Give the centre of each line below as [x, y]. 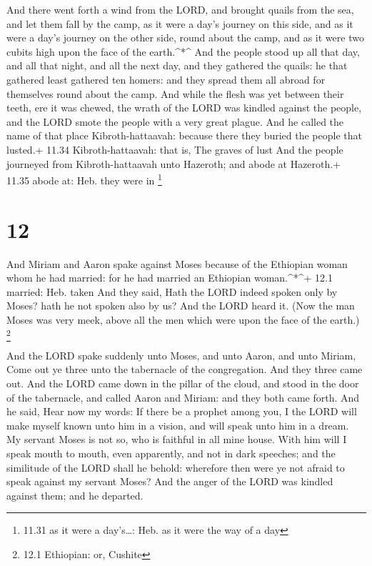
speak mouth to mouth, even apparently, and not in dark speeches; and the [171, 453]
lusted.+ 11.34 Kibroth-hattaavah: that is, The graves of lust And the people [175, 149]
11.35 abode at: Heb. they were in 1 [84, 179]
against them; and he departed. [75, 495]
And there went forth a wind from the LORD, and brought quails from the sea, [180, 9]
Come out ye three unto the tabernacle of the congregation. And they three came [185, 369]
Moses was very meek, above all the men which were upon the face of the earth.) [183, 319]
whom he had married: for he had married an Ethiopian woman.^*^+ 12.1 [170, 278]
